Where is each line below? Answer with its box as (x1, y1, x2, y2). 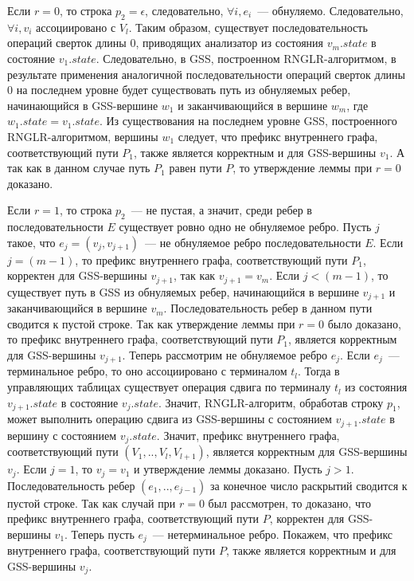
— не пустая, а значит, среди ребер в (131, 202, 312, 218)
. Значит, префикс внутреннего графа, (156, 426, 340, 443)
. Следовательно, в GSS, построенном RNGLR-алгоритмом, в (96, 49, 396, 66)
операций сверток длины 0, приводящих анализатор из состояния (7, 34, 324, 51)
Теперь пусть (71, 525, 135, 542)
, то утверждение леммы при (232, 159, 373, 176)
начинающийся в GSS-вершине (7, 96, 158, 113)
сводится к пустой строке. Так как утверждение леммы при (7, 315, 295, 332)
